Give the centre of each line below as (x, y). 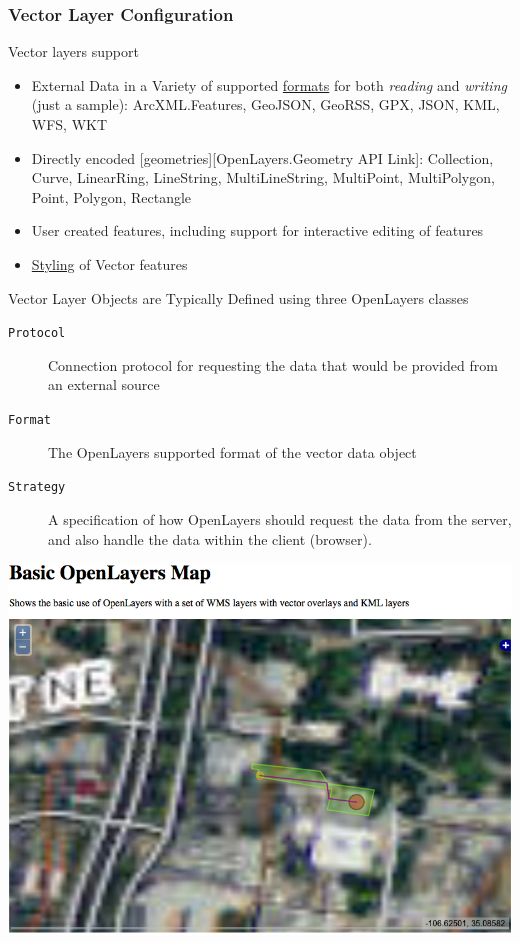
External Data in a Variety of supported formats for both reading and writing (269, 84)
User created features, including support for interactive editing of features (257, 230)
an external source (104, 384)
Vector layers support (73, 51)
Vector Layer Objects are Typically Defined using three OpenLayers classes (238, 297)
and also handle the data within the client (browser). (210, 538)
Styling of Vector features (109, 263)
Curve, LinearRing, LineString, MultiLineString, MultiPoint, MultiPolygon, (263, 177)
